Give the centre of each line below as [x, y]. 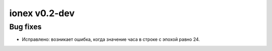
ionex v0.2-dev [42, 13]
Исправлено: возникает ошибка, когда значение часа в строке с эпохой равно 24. [111, 39]
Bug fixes [25, 27]
